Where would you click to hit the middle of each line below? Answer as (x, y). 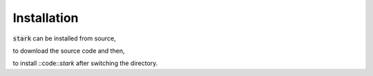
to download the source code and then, (69, 51)
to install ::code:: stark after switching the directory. (85, 63)
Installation (46, 18)
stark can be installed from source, (65, 38)
